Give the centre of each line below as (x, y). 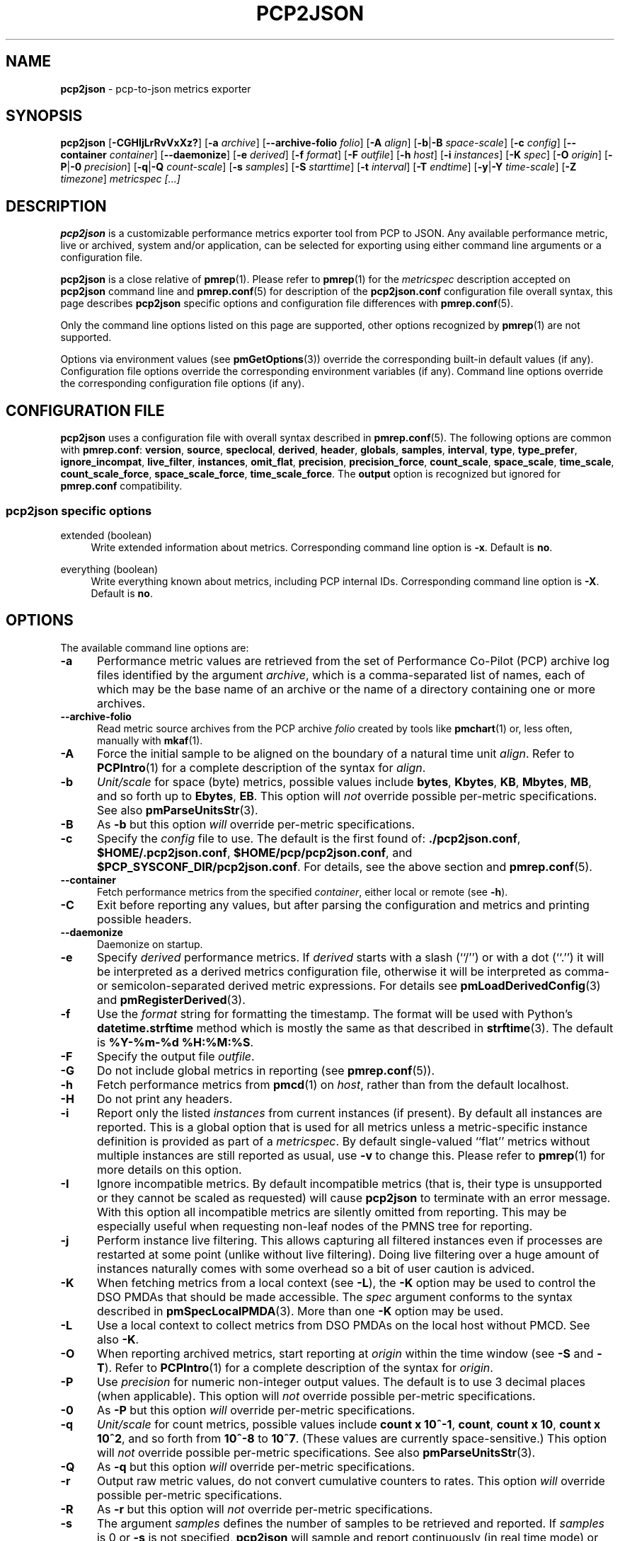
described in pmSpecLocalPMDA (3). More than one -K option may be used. (300, 1311)
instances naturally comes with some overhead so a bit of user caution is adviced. (316, 1268)
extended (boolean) (106, 535)
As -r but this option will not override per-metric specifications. (265, 1509)
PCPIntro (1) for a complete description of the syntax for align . (261, 767)
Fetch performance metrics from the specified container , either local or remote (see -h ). (303, 891)
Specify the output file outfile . (176, 1056)
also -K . (117, 1339)
